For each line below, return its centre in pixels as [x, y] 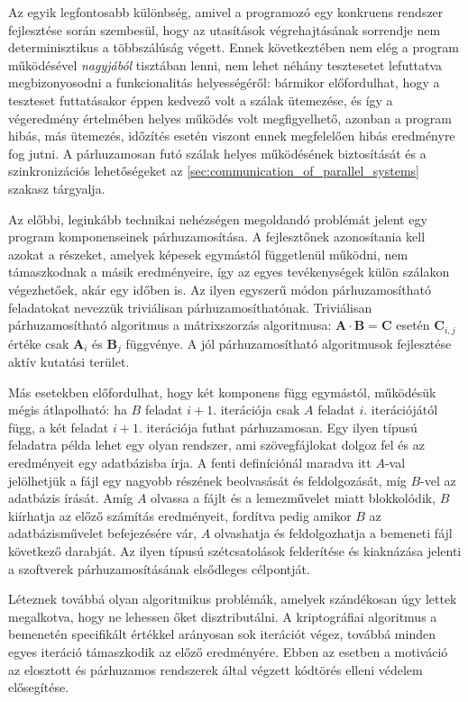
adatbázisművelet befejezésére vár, [103, 533]
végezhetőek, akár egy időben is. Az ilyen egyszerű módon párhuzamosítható [220, 289]
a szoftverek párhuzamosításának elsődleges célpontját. [159, 568]
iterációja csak [260, 410]
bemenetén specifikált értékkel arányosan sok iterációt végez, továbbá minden [222, 634]
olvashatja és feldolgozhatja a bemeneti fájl [333, 533]
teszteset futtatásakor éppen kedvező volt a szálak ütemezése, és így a [201, 100]
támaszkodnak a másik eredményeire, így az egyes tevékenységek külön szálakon [229, 272]
